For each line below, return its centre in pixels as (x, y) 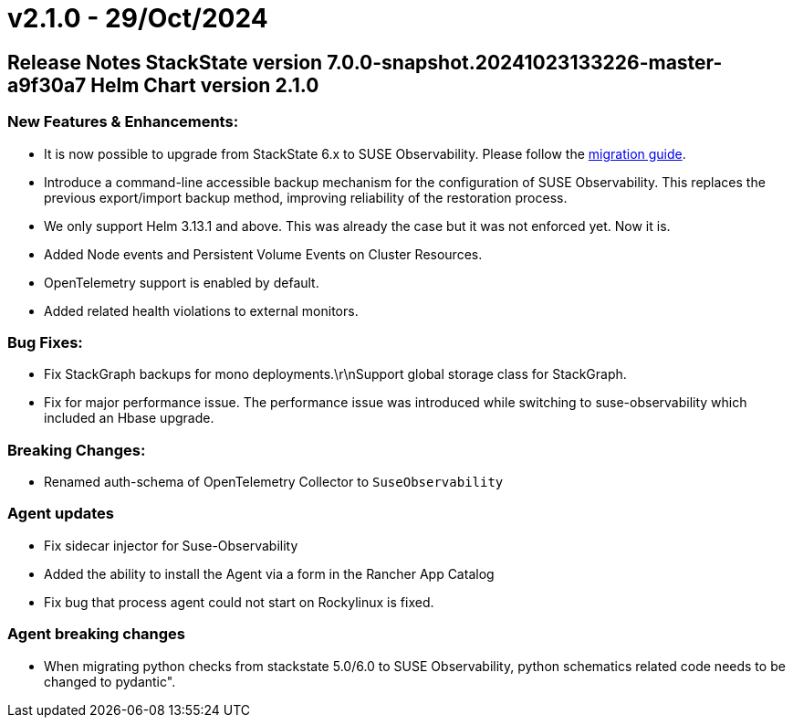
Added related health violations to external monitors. (201, 310)
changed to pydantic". (110, 681)
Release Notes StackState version (165, 62)
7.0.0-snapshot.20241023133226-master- (525, 62)
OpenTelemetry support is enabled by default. (182, 282)
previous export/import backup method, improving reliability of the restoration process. (306, 197)
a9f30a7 (47, 85)
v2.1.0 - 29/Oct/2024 (138, 18)
